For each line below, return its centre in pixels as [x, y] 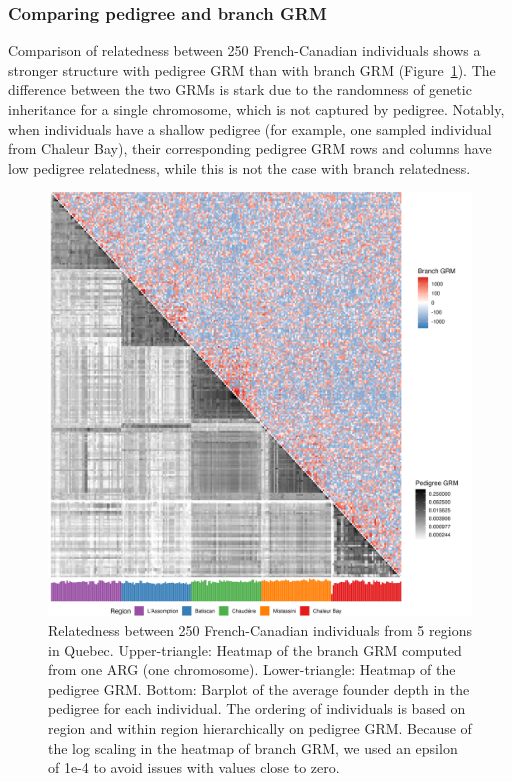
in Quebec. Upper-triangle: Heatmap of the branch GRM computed [255, 649]
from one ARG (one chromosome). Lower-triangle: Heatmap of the [252, 669]
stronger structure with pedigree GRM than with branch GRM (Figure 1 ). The [252, 69]
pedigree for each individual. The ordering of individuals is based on [257, 708]
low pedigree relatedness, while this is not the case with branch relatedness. [239, 167]
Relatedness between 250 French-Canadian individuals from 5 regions [260, 629]
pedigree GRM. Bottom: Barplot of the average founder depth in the [259, 688]
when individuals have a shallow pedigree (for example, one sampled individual [250, 128]
